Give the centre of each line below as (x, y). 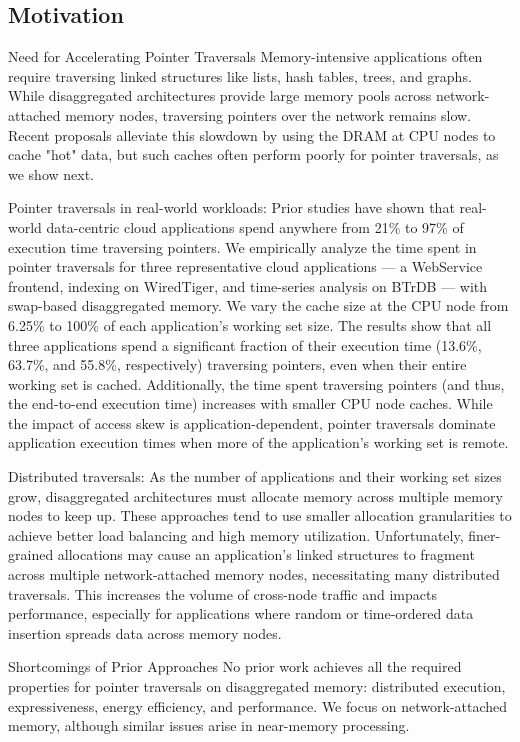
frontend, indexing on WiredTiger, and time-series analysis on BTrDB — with (248, 285)
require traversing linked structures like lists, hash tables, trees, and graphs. (240, 75)
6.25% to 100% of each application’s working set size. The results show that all (250, 324)
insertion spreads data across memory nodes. (145, 632)
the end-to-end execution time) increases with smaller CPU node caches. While (250, 403)
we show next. (51, 173)
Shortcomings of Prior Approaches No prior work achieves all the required (235, 666)
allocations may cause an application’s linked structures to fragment (266, 554)
